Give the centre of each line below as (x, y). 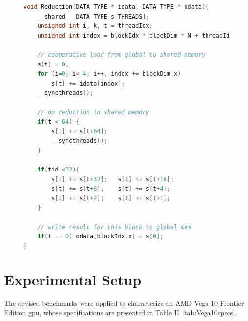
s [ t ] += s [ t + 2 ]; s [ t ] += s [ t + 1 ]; (111, 198)
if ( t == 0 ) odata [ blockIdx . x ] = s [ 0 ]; (100, 237)
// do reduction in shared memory (93, 112)
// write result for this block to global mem (114, 227)
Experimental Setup (73, 279)
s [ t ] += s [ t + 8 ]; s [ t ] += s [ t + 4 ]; (111, 189)
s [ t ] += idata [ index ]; (88, 83)
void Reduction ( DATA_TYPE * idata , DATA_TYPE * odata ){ (116, 7)
